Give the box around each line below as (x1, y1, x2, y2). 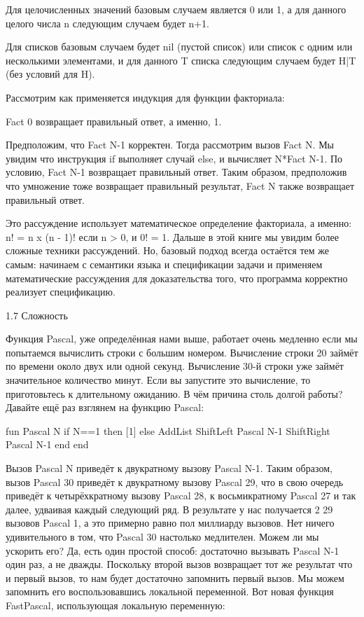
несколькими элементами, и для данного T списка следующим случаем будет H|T (6, 53, 356, 67)
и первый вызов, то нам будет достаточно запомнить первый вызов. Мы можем (6, 570, 344, 585)
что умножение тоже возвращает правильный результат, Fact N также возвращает (6, 178, 355, 193)
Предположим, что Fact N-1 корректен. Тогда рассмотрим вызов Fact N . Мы (6, 137, 335, 152)
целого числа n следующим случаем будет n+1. (6, 15, 209, 30)
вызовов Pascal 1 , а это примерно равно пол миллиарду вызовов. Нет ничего (6, 515, 335, 530)
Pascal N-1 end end (6, 437, 89, 452)
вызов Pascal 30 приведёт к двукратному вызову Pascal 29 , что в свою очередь (6, 474, 344, 489)
